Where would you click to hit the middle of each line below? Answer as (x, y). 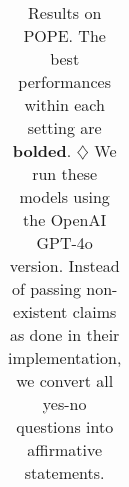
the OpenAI (65, 219)
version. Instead (64, 265)
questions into (65, 426)
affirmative (65, 449)
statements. (64, 472)
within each (64, 104)
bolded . (42, 150)
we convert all (65, 380)
